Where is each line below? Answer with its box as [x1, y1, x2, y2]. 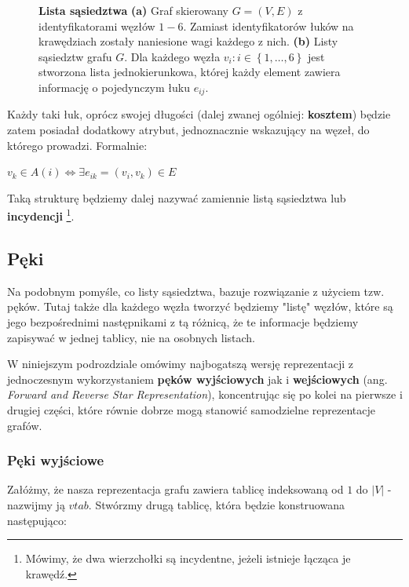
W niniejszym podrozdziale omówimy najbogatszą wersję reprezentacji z [7, 355, 353, 372]
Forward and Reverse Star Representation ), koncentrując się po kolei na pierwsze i [7, 386, 403, 403]
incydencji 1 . [7, 206, 75, 224]
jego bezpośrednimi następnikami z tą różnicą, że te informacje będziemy [7, 314, 359, 330]
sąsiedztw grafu [38, 48, 112, 64]
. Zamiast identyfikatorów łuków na [183, 17, 354, 34]
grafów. [7, 417, 42, 433]
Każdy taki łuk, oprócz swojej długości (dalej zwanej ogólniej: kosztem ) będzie [7, 106, 391, 122]
